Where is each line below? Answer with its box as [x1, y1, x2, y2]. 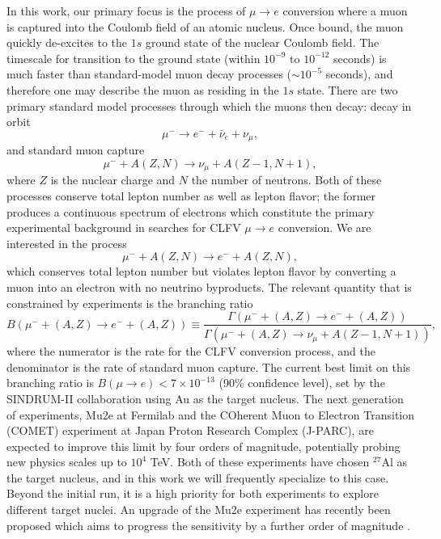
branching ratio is [6, 374, 94, 391]
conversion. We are [278, 219, 371, 236]
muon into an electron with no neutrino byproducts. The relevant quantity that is [6, 279, 412, 296]
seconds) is [333, 49, 387, 66]
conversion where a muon [282, 2, 408, 19]
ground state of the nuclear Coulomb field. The [145, 34, 380, 51]
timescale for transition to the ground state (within [6, 49, 261, 66]
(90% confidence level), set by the [218, 374, 385, 391]
